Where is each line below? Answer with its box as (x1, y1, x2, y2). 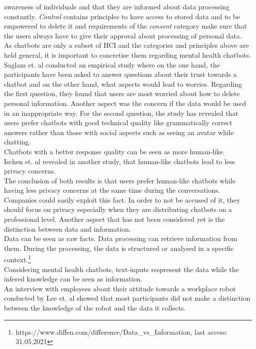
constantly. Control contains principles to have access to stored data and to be (4, 11, 240, 21)
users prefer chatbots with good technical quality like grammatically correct (4, 117, 233, 128)
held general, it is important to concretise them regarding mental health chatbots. (4, 49, 251, 60)
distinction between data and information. (4, 223, 131, 234)
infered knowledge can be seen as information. (4, 274, 143, 284)
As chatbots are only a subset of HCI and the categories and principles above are (4, 40, 249, 50)
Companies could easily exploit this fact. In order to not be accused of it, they (4, 194, 240, 205)
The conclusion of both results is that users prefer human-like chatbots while (4, 175, 236, 185)
